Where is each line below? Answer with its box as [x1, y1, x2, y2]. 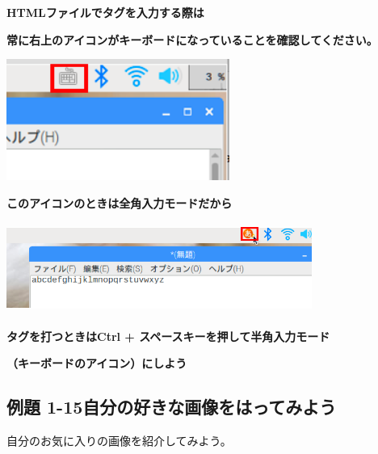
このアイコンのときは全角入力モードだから [6, 195, 233, 212]
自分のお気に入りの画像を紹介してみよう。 [6, 431, 232, 448]
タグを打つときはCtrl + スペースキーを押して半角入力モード [6, 327, 330, 344]
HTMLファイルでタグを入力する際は [6, 4, 204, 20]
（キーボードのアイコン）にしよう [6, 355, 187, 372]
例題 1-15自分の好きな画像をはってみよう [6, 394, 337, 419]
